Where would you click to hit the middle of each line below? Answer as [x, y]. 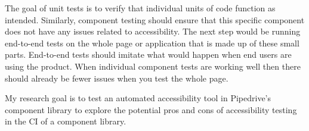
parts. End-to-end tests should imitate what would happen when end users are [148, 54]
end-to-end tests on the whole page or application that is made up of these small [152, 43]
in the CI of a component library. [66, 121]
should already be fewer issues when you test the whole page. [117, 78]
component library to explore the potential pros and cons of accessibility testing [151, 109]
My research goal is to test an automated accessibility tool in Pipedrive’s [138, 98]
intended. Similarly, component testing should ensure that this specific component [155, 19]
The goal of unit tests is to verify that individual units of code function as [140, 8]
